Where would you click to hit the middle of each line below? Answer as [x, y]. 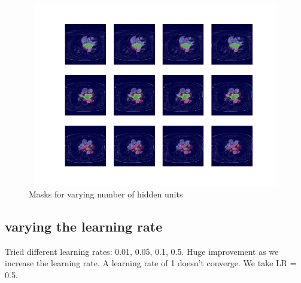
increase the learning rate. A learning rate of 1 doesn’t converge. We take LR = [151, 263]
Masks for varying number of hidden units [106, 194]
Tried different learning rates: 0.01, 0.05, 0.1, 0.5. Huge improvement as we [142, 251]
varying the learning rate [84, 226]
